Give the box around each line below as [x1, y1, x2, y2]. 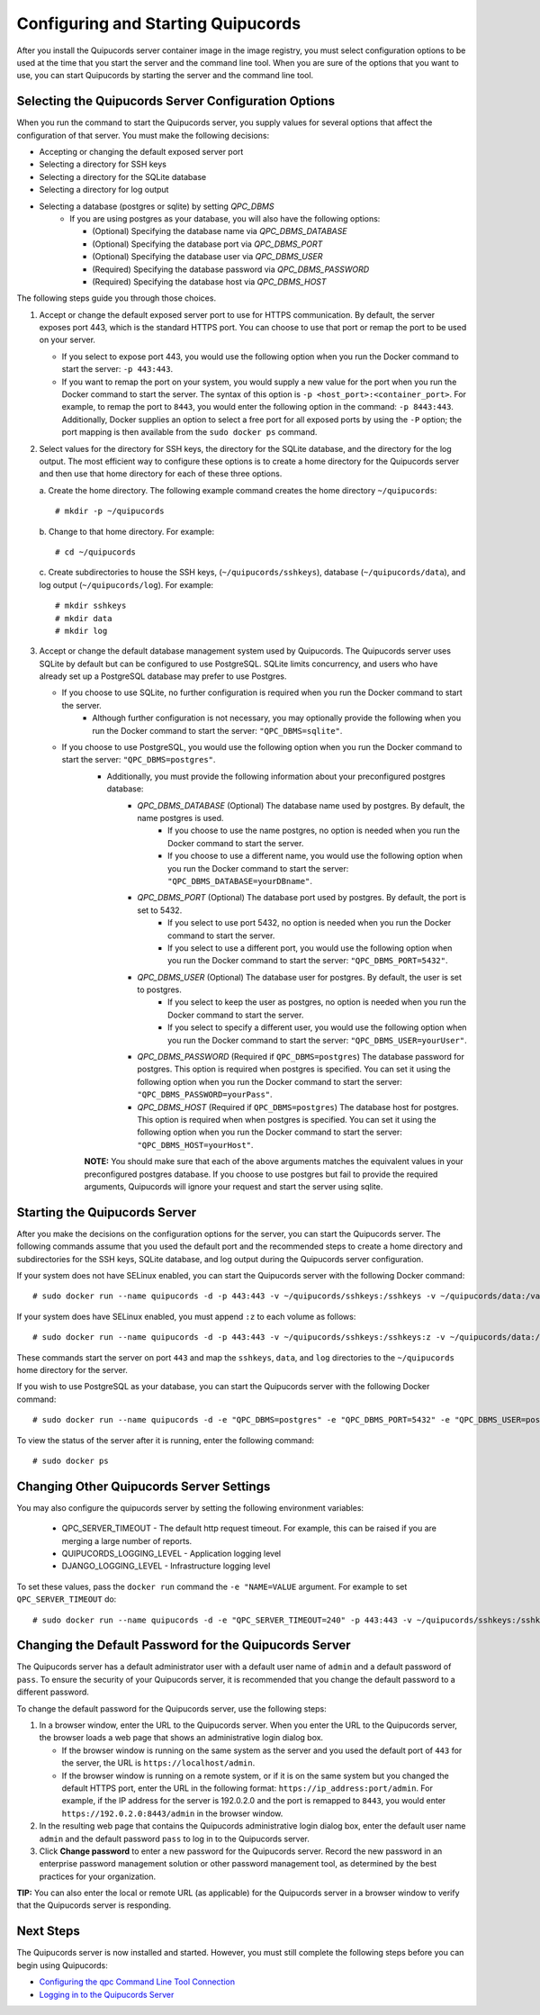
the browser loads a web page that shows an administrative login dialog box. [39, 1732, 324, 1743]
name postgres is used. [137, 812, 224, 823]
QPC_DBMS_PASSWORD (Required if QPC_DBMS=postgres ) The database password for [137, 1052, 465, 1062]
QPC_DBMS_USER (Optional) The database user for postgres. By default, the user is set [137, 971, 463, 982]
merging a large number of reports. [61, 1535, 193, 1546]
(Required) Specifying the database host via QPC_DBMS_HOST [92, 276, 328, 287]
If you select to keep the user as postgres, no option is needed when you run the [167, 997, 467, 1007]
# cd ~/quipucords [55, 547, 137, 557]
